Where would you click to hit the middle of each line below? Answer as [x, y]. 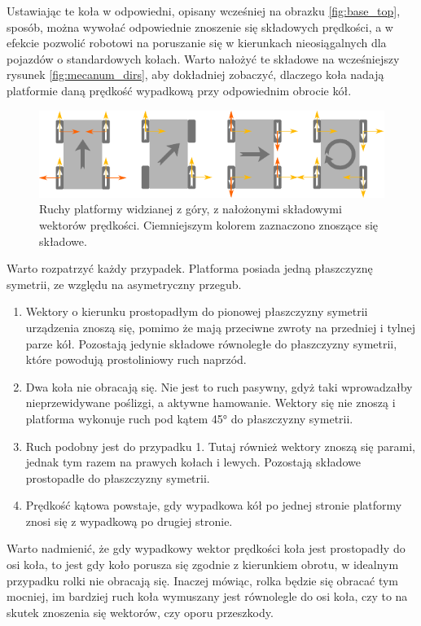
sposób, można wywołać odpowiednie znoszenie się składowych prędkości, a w [200, 26]
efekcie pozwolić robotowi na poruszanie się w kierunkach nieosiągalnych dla [197, 43]
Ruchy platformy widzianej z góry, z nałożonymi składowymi [191, 209]
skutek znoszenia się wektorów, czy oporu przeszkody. [140, 612]
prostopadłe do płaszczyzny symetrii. [118, 477]
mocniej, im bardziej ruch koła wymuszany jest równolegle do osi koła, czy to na [207, 596]
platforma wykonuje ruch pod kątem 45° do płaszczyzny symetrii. [189, 418]
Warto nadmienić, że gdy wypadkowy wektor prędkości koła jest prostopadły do [206, 548]
